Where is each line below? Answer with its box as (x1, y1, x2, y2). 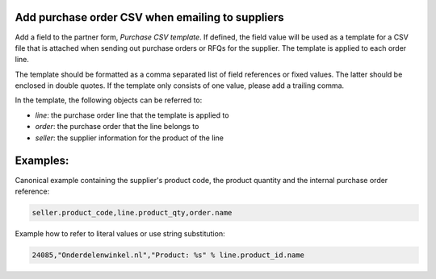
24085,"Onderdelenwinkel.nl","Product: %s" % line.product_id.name (31, 250, 305, 260)
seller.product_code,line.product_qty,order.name (31, 208, 233, 217)
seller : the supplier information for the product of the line (35, 133, 224, 143)
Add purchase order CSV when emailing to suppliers (15, 10, 284, 24)
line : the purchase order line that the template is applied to (35, 110, 229, 120)
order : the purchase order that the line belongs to (35, 122, 199, 131)
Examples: (15, 154, 69, 168)
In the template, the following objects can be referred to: (15, 95, 203, 105)
